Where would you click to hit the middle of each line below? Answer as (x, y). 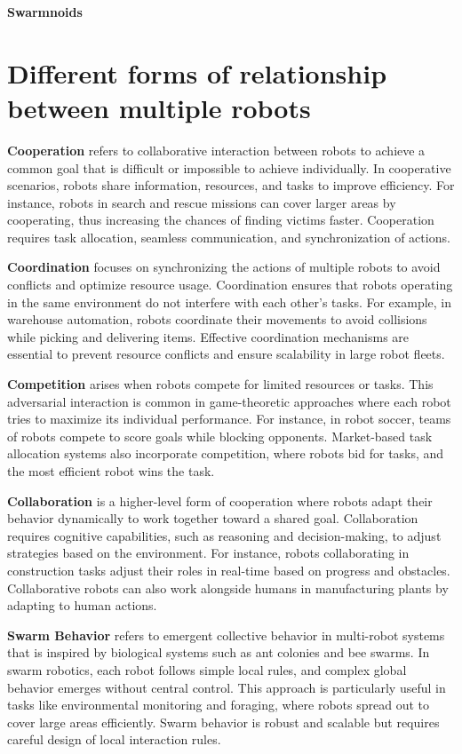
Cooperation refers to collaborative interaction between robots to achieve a (216, 150)
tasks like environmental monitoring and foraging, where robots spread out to (219, 705)
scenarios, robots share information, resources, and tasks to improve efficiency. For (231, 185)
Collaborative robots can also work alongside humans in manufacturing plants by (228, 587)
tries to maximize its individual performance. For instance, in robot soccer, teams (229, 419)
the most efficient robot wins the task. (111, 471)
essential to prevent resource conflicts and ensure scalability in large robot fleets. (226, 354)
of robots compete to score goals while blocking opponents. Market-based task (220, 436)
